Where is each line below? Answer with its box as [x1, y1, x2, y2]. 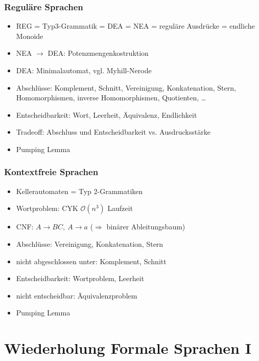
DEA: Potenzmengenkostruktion [48, 48, 149, 58]
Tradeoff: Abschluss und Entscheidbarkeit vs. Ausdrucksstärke [16, 126, 210, 137]
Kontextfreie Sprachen [4, 165, 99, 178]
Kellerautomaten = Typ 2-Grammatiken [16, 185, 143, 196]
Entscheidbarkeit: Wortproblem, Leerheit [16, 273, 145, 284]
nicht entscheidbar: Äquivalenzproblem [16, 290, 137, 301]
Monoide [16, 30, 43, 41]
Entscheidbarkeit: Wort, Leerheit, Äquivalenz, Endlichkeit [16, 109, 197, 120]
